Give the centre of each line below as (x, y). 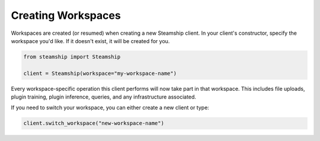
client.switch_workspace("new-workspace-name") (94, 123)
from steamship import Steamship (72, 57)
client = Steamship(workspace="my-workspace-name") (100, 73)
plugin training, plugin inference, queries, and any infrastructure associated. (104, 97)
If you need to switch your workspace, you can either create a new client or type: (110, 108)
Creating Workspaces (66, 15)
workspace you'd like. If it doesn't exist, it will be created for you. (90, 41)
